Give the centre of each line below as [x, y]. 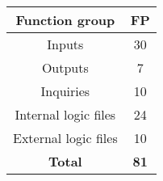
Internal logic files [65, 114]
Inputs [65, 44]
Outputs [65, 67]
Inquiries [65, 91]
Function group [65, 20]
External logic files [65, 138]
